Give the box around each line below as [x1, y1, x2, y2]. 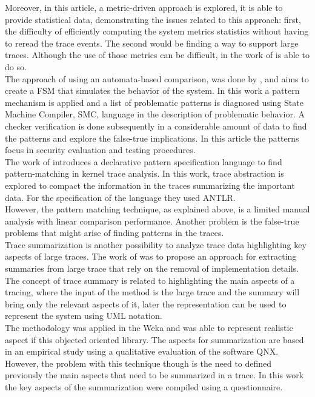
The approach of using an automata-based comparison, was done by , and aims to [5, 72, 309, 85]
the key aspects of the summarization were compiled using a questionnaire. [5, 381, 283, 393]
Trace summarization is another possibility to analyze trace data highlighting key [5, 238, 307, 251]
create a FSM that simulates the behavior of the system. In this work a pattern [5, 84, 300, 97]
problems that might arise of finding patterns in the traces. [5, 226, 224, 239]
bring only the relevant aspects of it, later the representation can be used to [5, 297, 287, 310]
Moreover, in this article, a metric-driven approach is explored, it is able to [5, 1, 283, 13]
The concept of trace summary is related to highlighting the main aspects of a [5, 274, 295, 286]
